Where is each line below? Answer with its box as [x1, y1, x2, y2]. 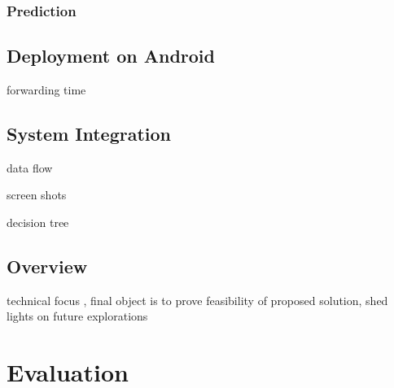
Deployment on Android [7, 43, 215, 68]
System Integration [7, 121, 172, 146]
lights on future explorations [7, 307, 148, 325]
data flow [7, 159, 53, 176]
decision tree [7, 214, 69, 231]
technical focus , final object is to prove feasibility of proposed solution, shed [7, 291, 388, 308]
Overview [7, 254, 88, 279]
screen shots [7, 186, 67, 203]
